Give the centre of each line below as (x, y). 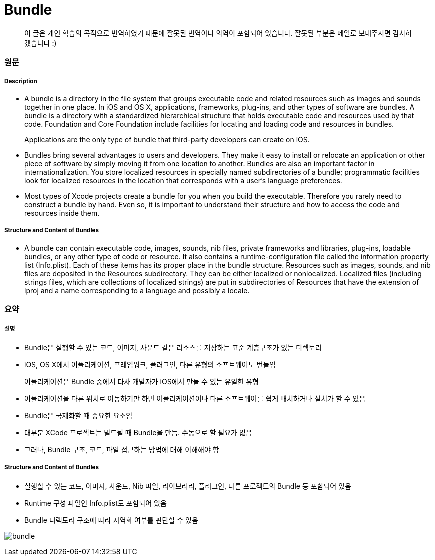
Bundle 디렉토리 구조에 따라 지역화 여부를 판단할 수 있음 (111, 520)
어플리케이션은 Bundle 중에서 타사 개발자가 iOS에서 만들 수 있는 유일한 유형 (141, 381)
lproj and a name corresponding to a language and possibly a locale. (137, 290)
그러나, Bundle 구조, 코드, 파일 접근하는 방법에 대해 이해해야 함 (122, 449)
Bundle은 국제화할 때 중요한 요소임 (78, 415)
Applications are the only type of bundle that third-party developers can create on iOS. (167, 139)
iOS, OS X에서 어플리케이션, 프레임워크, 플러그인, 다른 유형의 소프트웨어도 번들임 (150, 364)
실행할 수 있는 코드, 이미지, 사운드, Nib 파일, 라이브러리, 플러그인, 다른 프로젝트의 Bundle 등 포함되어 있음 (188, 486)
